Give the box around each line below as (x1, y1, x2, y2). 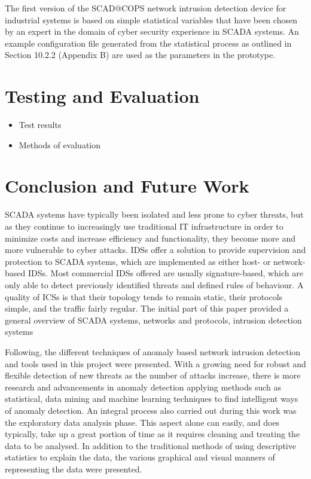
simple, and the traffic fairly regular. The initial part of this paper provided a (5, 302, 289, 315)
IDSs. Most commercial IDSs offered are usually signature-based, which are (28, 267, 303, 279)
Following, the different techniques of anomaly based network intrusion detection (5, 345, 301, 358)
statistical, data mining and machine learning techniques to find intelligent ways (5, 392, 298, 405)
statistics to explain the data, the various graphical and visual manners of (5, 451, 275, 463)
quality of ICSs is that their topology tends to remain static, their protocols (5, 290, 283, 303)
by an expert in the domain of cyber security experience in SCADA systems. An (5, 25, 299, 38)
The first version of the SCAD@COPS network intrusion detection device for (5, 2, 286, 14)
